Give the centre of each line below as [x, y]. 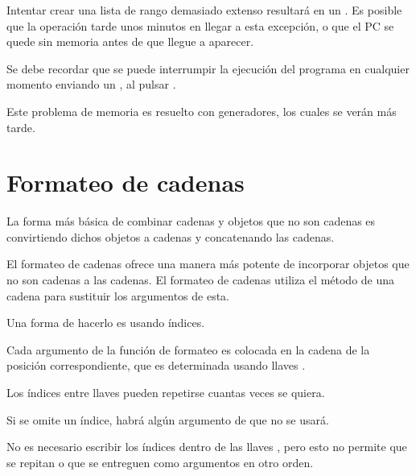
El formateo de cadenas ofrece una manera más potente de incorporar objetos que [208, 264]
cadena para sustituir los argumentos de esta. [118, 295]
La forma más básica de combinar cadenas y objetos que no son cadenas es [191, 221]
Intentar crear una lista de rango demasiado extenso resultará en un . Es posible [204, 10]
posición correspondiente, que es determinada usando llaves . [156, 365]
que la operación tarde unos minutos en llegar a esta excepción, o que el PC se [200, 25]
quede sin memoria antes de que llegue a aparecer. [130, 41]
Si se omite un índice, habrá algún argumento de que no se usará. [168, 419]
